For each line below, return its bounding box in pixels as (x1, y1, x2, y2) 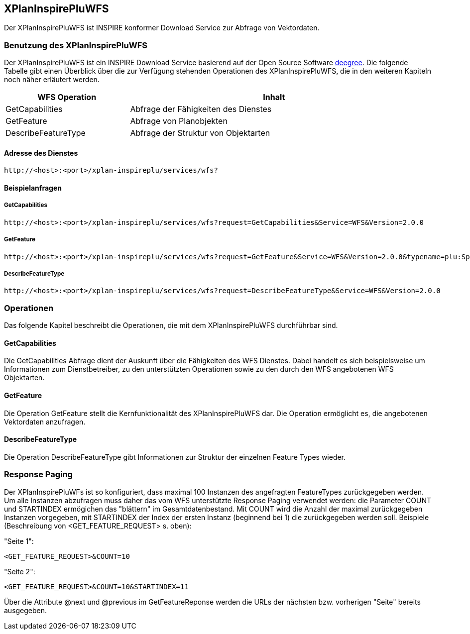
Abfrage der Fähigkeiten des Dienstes (130, 104, 272, 114)
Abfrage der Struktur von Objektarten (130, 128, 270, 138)
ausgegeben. (4, 606, 47, 615)
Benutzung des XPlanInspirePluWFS (4, 40, 147, 50)
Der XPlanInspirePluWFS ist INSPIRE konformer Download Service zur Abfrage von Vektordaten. (4, 23, 320, 32)
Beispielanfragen (4, 184, 62, 192)
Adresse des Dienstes (4, 148, 78, 157)
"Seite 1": (4, 536, 34, 545)
